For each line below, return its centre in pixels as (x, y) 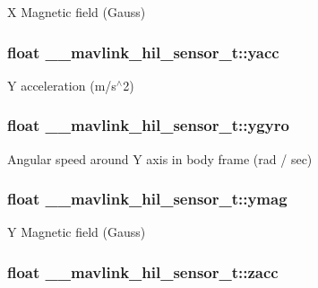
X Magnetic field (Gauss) (77, 12)
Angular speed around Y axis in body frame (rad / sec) (160, 158)
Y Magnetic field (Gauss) (77, 232)
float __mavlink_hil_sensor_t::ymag (147, 199)
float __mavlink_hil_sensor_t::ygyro (148, 125)
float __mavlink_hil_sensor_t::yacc (143, 52)
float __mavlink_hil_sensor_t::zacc (143, 271)
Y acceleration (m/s (62, 85)
